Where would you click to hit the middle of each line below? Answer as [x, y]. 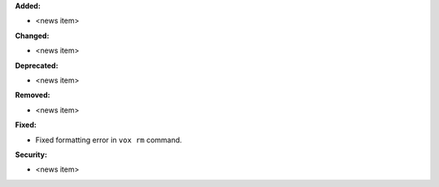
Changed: [32, 36]
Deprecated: [37, 66]
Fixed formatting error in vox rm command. [109, 140]
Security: [31, 155]
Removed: [33, 95]
